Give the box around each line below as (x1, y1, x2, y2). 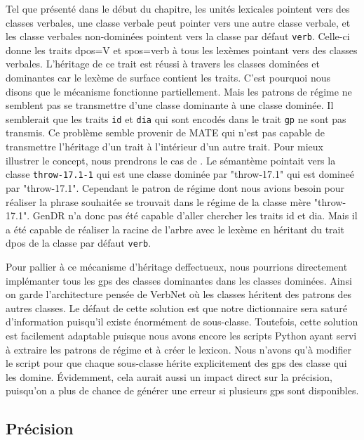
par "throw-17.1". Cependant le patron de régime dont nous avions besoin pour (6, 180, 345, 195)
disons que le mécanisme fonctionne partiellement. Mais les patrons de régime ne (6, 84, 352, 98)
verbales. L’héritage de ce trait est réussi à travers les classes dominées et (6, 56, 320, 71)
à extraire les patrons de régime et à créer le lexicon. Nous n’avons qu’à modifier (6, 342, 351, 356)
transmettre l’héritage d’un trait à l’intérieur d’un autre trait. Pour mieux (6, 139, 323, 154)
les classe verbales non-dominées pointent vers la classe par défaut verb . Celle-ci (6, 29, 350, 44)
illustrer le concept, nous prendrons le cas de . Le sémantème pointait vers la (6, 153, 336, 167)
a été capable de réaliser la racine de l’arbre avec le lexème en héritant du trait (6, 221, 344, 236)
